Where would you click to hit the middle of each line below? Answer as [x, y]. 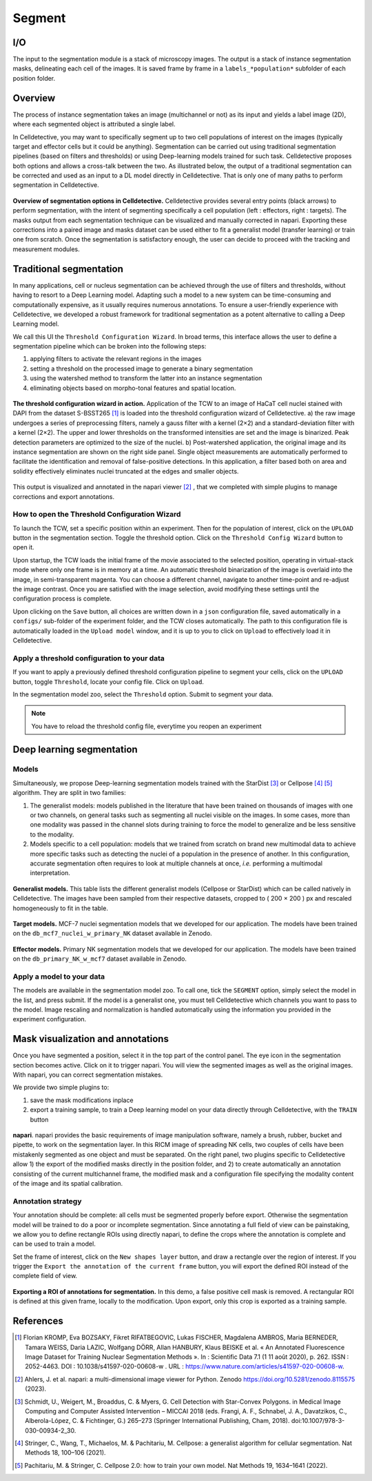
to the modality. [52, 834]
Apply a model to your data [59, 977]
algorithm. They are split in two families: [70, 793]
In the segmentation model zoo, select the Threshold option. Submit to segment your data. [143, 694]
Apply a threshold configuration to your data [89, 658]
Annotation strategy [47, 1201]
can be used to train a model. [54, 1244]
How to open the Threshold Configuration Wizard [97, 514]
